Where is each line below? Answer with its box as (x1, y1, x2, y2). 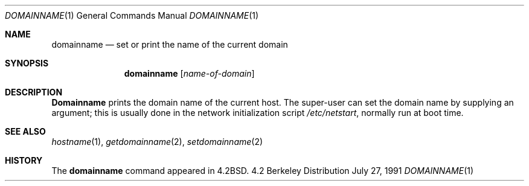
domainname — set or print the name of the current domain (51, 39, 288, 50)
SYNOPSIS (5, 58, 49, 68)
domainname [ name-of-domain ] (124, 68, 255, 79)
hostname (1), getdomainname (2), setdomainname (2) (51, 136, 263, 147)
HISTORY (5, 155, 43, 165)
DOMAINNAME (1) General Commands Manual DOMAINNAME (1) (5, 10, 259, 21)
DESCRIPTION (5, 87, 63, 97)
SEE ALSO (5, 126, 46, 136)
